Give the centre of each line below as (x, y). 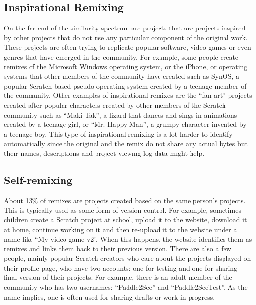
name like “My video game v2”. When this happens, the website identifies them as (128, 239)
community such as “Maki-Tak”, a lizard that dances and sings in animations (121, 114)
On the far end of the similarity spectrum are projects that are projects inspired (125, 28)
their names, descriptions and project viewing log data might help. (104, 153)
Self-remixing (38, 179)
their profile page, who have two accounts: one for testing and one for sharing (121, 267)
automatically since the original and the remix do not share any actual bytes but (126, 143)
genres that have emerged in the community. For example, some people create (121, 56)
